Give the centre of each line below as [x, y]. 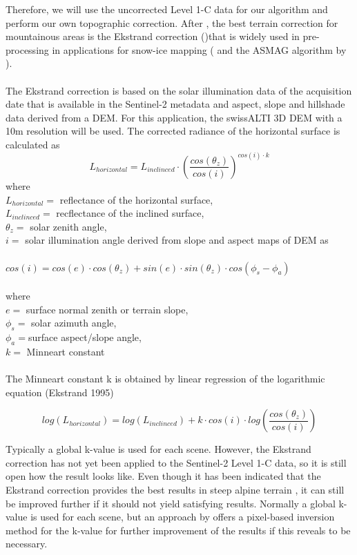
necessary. [27, 544]
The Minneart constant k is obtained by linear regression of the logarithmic [165, 379]
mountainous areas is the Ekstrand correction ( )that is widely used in [153, 36]
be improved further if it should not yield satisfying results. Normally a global [171, 503]
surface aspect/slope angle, [85, 337]
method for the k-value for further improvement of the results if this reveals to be [178, 530]
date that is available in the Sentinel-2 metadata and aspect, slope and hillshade [175, 104]
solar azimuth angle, [74, 323]
